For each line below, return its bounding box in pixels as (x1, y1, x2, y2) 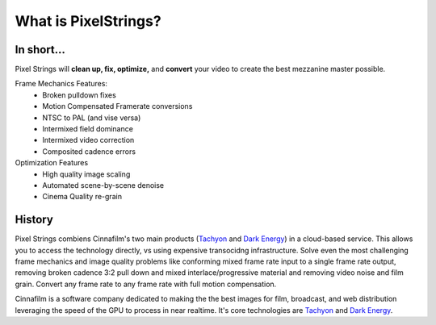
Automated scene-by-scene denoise (42, 180, 165, 190)
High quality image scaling (42, 169, 131, 179)
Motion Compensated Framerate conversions (42, 102, 193, 111)
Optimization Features (15, 158, 89, 168)
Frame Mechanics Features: (15, 79, 108, 89)
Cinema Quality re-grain (42, 192, 123, 202)
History (15, 213, 54, 227)
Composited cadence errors (42, 146, 136, 156)
